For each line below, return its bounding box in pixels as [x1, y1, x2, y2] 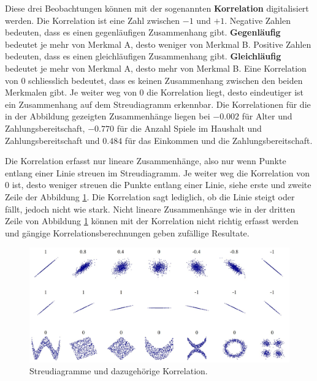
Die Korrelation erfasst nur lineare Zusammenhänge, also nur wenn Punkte [5, 154, 286, 167]
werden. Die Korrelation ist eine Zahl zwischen [5, 13, 180, 26]
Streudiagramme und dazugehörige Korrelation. [29, 364, 208, 377]
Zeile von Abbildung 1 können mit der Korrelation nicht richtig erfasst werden [5, 214, 299, 227]
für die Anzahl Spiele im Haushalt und [116, 121, 262, 134]
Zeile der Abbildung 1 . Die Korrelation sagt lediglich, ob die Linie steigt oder [5, 190, 295, 203]
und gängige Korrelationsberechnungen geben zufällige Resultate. [5, 226, 250, 239]
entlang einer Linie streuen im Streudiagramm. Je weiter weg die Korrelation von [5, 166, 310, 179]
